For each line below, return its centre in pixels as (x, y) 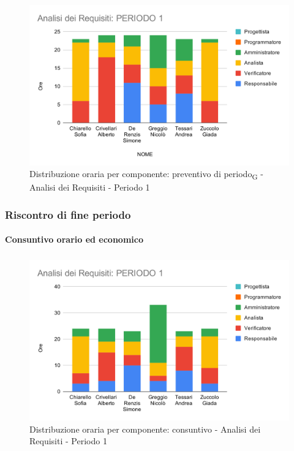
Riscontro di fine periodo (68, 214)
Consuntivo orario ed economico (74, 239)
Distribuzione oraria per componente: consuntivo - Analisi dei (145, 429)
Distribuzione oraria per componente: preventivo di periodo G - (146, 175)
